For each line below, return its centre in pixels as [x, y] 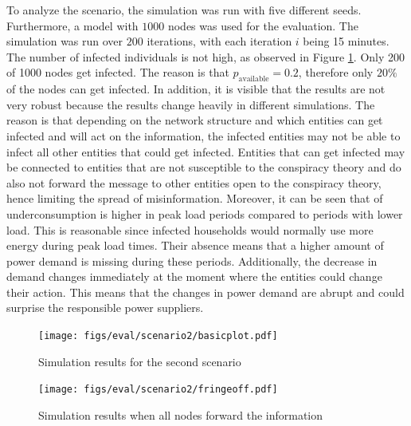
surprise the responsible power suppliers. [105, 308]
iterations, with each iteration [219, 41]
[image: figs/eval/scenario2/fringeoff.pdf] [158, 390]
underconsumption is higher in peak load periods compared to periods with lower [205, 213]
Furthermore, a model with [72, 25]
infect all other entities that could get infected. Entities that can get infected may [206, 151]
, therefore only [336, 72]
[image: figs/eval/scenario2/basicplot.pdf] [158, 336]
